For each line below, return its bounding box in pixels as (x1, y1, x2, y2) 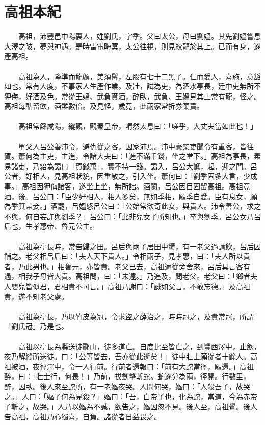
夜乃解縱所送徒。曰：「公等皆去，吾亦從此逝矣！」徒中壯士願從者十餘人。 (4, 351, 250, 362)
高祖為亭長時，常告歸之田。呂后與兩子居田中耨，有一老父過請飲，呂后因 (18, 241, 261, 251)
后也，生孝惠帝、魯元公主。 (4, 221, 97, 231)
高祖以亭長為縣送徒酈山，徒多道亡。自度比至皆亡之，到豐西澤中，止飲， (18, 341, 261, 351)
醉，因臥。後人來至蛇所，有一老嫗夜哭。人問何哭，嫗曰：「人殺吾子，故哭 (4, 381, 250, 391)
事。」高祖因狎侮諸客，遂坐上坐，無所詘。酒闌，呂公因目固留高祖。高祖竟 (4, 181, 250, 192)
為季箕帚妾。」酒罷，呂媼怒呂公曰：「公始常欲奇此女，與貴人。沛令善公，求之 (4, 201, 261, 211)
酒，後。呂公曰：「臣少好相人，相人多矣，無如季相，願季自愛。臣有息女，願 (4, 191, 257, 201)
